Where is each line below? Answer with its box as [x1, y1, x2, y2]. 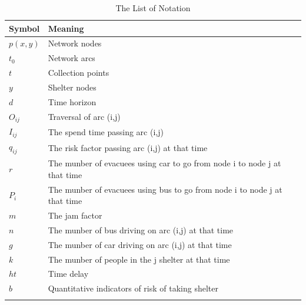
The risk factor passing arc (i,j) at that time [48, 141, 208, 153]
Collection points [48, 66, 109, 79]
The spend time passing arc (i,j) [48, 125, 164, 138]
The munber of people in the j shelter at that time [48, 253, 230, 265]
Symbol [9, 22, 40, 34]
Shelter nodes [48, 81, 97, 93]
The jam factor [48, 209, 102, 221]
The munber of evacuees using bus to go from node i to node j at [48, 183, 282, 195]
